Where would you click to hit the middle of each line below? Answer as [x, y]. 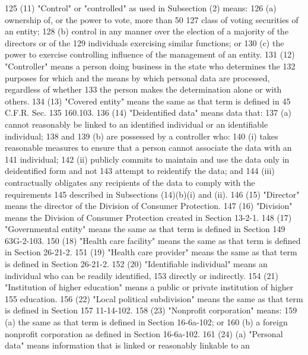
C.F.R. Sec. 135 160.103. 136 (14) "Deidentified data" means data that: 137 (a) [148, 112]
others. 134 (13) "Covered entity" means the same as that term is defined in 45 [148, 101]
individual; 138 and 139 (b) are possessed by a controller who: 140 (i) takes [142, 136]
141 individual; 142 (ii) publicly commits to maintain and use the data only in [147, 159]
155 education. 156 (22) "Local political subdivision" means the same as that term [154, 298]
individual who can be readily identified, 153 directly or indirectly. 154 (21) [142, 275]
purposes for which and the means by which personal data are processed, [137, 77]
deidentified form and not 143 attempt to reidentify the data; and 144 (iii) [140, 171]
